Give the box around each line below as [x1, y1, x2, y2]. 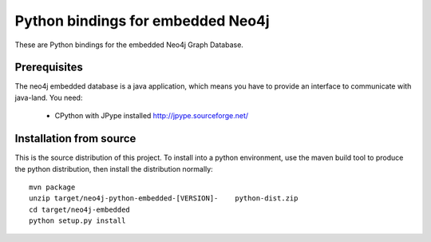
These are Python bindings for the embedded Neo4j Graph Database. [14, 40, 243, 50]
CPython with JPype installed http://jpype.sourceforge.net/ [54, 111, 249, 121]
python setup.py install [29, 216, 126, 225]
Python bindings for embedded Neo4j [14, 12, 271, 30]
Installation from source [14, 132, 136, 145]
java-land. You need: [14, 93, 83, 102]
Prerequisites [14, 61, 83, 74]
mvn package [29, 182, 76, 192]
